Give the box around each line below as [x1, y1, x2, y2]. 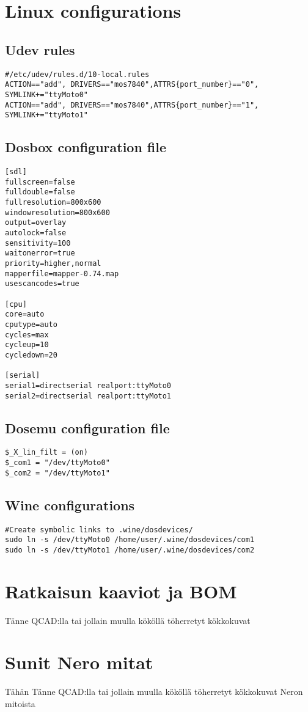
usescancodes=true [5, 279, 79, 288]
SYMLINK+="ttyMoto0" [5, 90, 89, 99]
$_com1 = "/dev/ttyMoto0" [5, 458, 110, 468]
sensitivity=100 [5, 238, 71, 248]
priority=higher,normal [5, 259, 101, 268]
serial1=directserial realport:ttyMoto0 [5, 381, 172, 390]
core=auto [5, 310, 45, 319]
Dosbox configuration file [5, 138, 167, 156]
